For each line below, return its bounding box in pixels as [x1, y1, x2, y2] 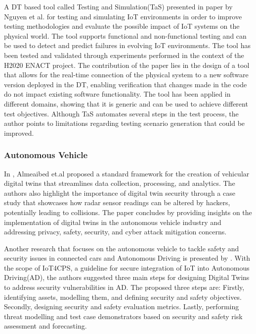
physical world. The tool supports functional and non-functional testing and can [4, 30, 247, 41]
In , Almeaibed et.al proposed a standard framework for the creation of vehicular [4, 168, 250, 178]
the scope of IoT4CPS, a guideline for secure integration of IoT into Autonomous [4, 262, 250, 273]
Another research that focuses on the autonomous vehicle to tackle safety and [4, 243, 239, 253]
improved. [4, 127, 34, 138]
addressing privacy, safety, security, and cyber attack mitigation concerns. [4, 226, 227, 237]
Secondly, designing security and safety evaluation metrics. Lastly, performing [4, 301, 239, 312]
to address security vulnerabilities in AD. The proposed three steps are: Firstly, [4, 282, 245, 292]
